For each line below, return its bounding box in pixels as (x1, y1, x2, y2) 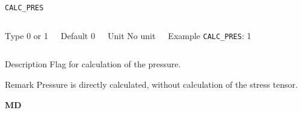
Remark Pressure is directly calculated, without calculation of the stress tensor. (5, 78, 298, 90)
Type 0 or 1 (5, 29, 48, 41)
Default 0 (60, 29, 95, 41)
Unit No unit (107, 29, 156, 41)
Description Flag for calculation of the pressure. (5, 58, 181, 70)
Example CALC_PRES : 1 (168, 29, 251, 41)
